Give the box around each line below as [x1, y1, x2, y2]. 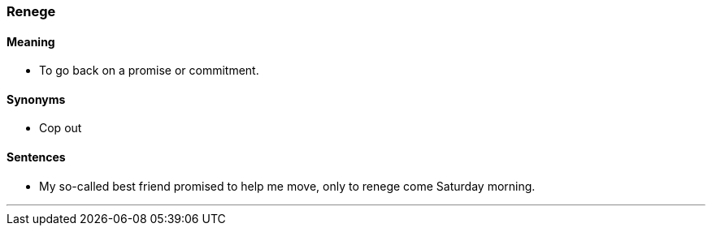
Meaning [7, 34, 55, 49]
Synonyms [7, 92, 66, 106]
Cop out [39, 121, 82, 135]
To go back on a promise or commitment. [39, 63, 259, 78]
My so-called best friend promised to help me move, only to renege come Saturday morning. [39, 178, 536, 193]
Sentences [7, 150, 66, 165]
